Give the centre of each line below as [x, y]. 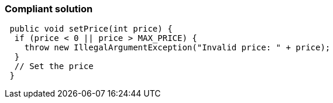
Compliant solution [49, 9]
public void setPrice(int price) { [91, 29]
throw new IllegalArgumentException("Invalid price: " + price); [177, 48]
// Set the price [54, 66]
